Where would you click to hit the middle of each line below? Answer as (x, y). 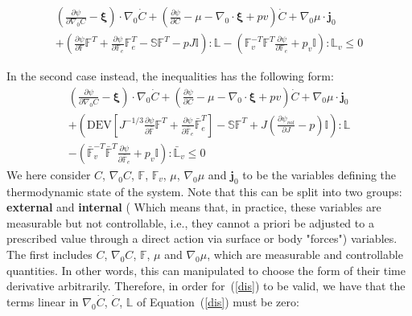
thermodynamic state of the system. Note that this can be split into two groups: (204, 191)
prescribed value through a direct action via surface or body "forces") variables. (202, 238)
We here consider (49, 174)
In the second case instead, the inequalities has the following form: (170, 76)
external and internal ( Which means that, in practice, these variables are (194, 207)
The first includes (49, 254)
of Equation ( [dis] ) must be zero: (218, 301)
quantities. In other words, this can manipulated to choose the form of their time (206, 270)
